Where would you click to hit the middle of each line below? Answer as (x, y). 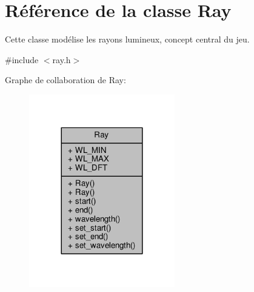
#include (22, 59)
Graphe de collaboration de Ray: (65, 80)
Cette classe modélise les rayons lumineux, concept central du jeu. (127, 39)
